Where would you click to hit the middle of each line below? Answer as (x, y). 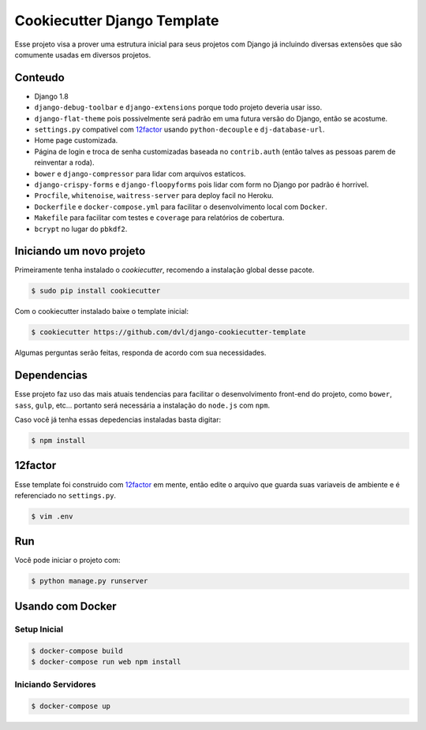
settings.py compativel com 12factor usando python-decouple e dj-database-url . (179, 129)
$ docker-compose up (71, 706)
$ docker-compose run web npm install (106, 661)
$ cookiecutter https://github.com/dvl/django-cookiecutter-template (168, 332)
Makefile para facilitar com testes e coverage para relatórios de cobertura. (159, 218)
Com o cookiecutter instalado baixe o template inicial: (102, 311)
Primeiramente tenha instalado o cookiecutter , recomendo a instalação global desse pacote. (164, 270)
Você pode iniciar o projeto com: (67, 561)
